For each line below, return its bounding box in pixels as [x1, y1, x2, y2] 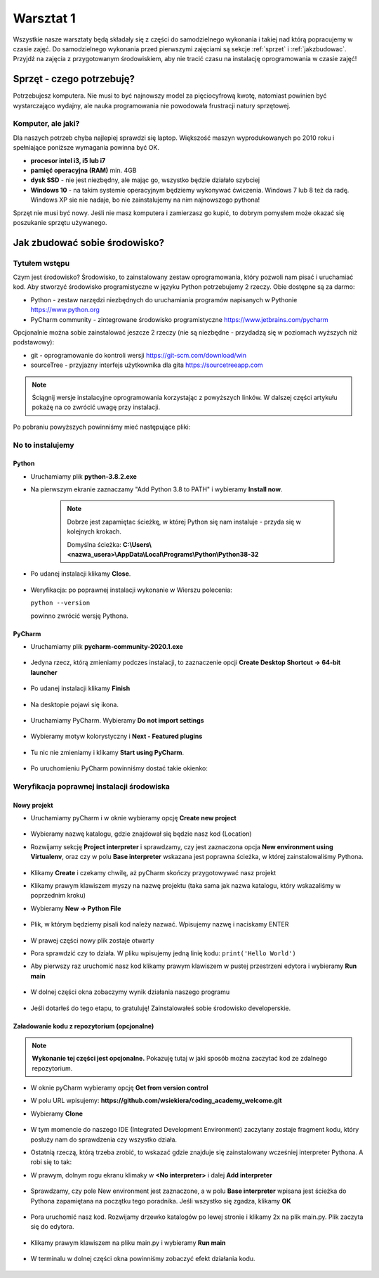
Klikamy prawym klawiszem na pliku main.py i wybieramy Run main [30, 1238, 226, 1247]
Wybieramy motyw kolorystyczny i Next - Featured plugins [30, 732, 203, 741]
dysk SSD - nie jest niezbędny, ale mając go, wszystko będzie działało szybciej [30, 176, 260, 184]
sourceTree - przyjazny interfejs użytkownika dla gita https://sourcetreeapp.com [30, 361, 263, 369]
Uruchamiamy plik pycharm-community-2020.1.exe [30, 642, 184, 650]
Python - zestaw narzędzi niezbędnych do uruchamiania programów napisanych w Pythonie [30, 295, 298, 304]
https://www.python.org [30, 306, 100, 314]
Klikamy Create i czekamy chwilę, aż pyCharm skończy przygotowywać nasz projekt [30, 868, 277, 877]
